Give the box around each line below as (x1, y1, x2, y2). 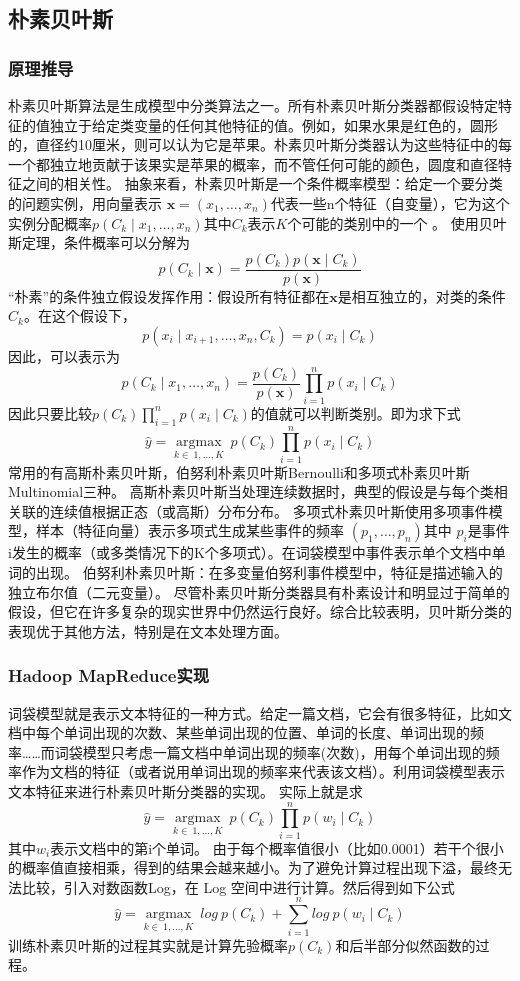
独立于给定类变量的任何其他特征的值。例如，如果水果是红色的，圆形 (49, 114, 498, 135)
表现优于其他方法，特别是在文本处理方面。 (8, 620, 288, 641)
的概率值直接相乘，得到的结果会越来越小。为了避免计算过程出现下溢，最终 (8, 857, 498, 878)
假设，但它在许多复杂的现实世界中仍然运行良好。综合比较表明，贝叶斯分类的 (8, 601, 512, 622)
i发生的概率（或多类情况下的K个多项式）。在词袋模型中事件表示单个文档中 (8, 542, 492, 563)
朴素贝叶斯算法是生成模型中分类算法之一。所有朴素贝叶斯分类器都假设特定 (8, 95, 498, 115)
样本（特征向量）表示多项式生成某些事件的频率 (35, 520, 344, 541)
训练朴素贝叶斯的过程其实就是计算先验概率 (8, 934, 288, 955)
